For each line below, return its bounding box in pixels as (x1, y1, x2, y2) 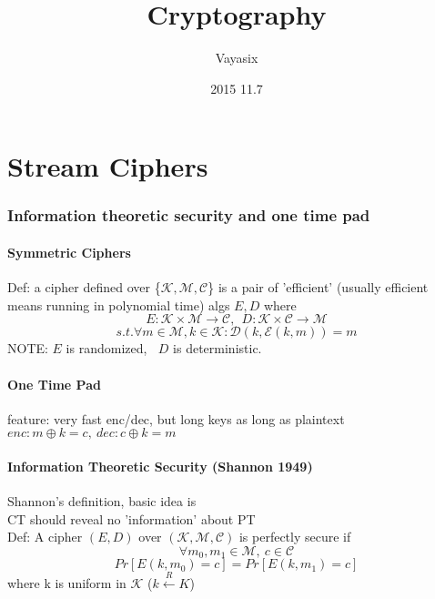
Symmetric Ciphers (7, 242, 131, 261)
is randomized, (66, 339, 147, 358)
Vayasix (215, 48, 258, 67)
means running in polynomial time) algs (7, 295, 230, 314)
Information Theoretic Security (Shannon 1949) (7, 456, 313, 475)
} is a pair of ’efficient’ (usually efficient (207, 278, 429, 297)
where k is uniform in (7, 574, 126, 593)
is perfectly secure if (238, 527, 351, 546)
